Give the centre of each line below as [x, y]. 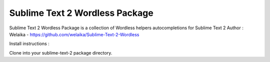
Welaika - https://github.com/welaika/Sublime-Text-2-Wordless [74, 34]
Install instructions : [29, 44]
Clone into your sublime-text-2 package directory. [61, 53]
